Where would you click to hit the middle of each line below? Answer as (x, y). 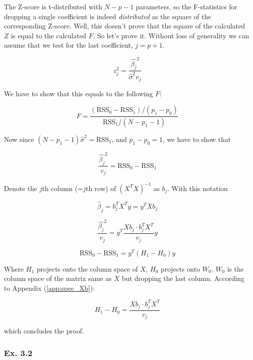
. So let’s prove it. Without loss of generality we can (171, 35)
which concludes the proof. (44, 331)
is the (235, 268)
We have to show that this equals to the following (78, 93)
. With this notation (198, 188)
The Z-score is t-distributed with (53, 6)
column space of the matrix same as (58, 278)
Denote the (21, 188)
